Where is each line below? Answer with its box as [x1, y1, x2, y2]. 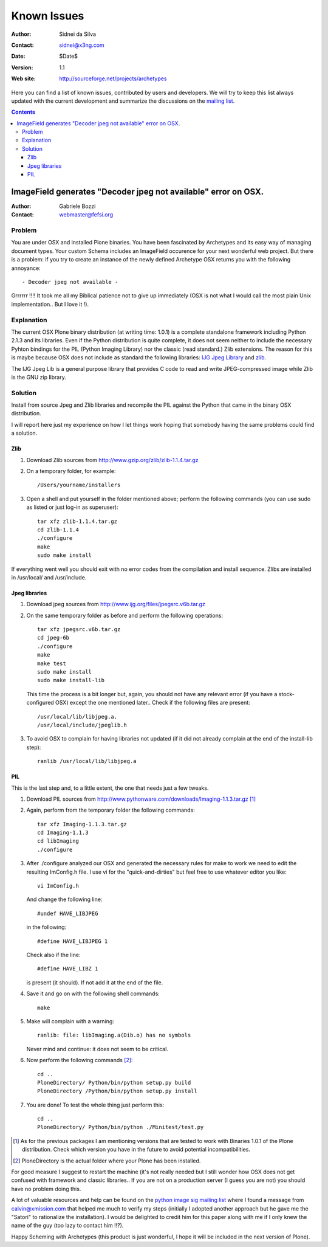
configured [26, 699, 54, 706]
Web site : [11, 75, 36, 82]
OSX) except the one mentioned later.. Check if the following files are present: [55, 699, 250, 706]
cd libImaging [37, 838, 79, 845]
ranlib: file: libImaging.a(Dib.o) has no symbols [37, 1032, 191, 1039]
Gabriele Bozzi [59, 202, 96, 210]
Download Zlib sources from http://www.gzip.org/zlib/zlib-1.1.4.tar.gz [26, 456, 199, 463]
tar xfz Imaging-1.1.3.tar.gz [37, 821, 128, 827]
